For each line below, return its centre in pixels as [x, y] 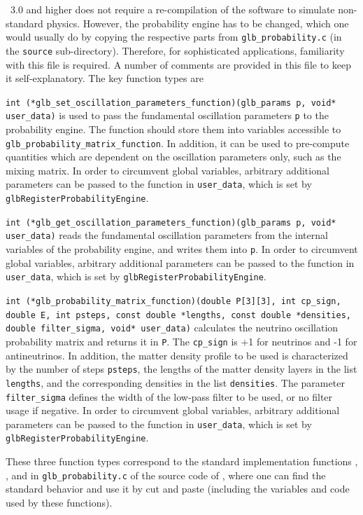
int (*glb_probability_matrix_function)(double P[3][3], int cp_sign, [173, 301]
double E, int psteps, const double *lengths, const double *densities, [178, 315]
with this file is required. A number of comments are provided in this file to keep [178, 64]
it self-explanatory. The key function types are [105, 78]
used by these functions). [59, 502]
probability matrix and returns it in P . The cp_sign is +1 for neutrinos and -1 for [181, 341]
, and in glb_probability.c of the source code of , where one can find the [166, 475]
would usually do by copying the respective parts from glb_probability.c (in [174, 37]
